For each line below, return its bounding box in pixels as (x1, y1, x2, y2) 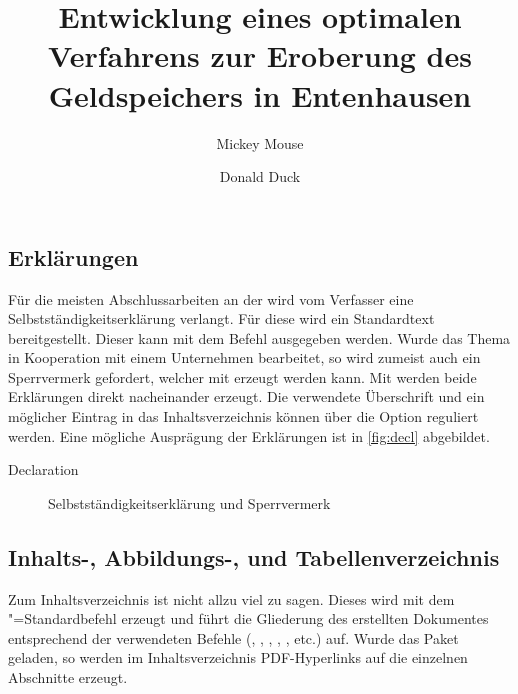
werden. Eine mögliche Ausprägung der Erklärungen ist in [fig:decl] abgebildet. (8, 425, 490, 446)
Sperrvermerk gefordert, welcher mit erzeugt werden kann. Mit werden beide (8, 366, 477, 387)
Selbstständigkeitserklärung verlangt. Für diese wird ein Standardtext (8, 308, 435, 329)
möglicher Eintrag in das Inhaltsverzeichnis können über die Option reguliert (8, 406, 479, 427)
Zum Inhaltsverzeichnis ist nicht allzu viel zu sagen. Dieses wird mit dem (8, 588, 455, 609)
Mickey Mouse (216, 132, 304, 153)
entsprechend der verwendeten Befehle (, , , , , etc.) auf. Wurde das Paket (8, 627, 459, 648)
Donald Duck (219, 166, 301, 187)
